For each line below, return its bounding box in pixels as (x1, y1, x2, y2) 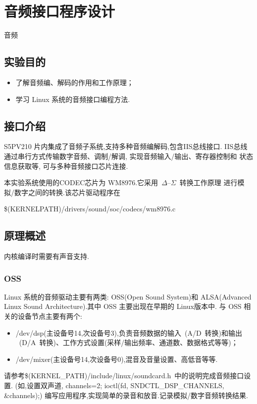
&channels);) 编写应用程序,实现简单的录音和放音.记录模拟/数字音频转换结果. (4, 390, 248, 400)
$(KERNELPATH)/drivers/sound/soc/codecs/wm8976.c (4, 203, 176, 214)
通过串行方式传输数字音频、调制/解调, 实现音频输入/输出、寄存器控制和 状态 (4, 151, 254, 161)
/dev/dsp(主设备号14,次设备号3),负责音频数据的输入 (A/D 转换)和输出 (15, 327, 243, 338)
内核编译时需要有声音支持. (4, 251, 89, 261)
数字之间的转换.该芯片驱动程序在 (14, 187, 120, 197)
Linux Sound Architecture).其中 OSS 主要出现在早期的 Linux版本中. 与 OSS (4, 301, 242, 311)
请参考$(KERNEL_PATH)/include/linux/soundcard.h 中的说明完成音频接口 (4, 370, 244, 381)
